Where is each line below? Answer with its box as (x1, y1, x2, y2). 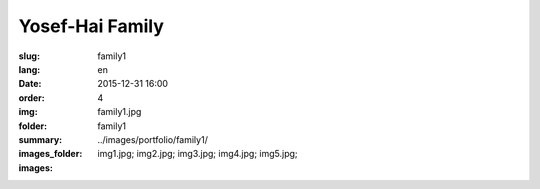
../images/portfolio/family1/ (97, 133, 209, 145)
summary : (18, 133, 63, 145)
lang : (18, 63, 41, 75)
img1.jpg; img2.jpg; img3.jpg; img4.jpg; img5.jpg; (97, 148, 299, 160)
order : (18, 91, 45, 104)
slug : (18, 50, 40, 62)
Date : (18, 78, 42, 90)
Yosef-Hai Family (18, 15, 165, 37)
